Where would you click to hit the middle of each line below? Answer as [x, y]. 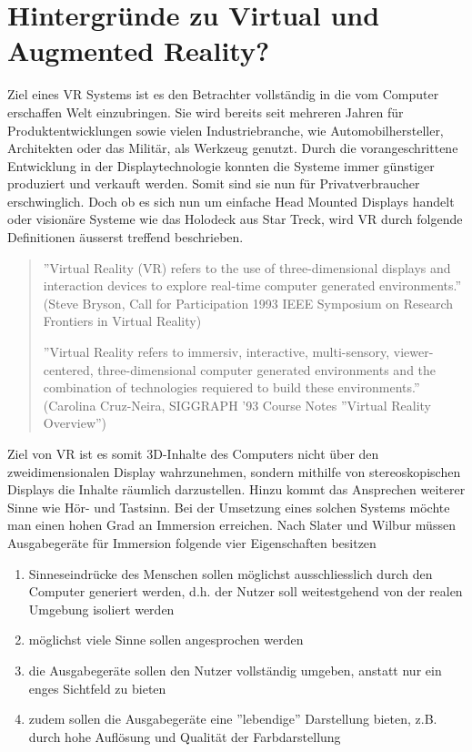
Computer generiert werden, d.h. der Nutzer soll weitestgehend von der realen [246, 591]
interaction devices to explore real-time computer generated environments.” [252, 285]
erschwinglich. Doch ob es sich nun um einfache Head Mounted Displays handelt [231, 201]
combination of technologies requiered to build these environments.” [231, 387]
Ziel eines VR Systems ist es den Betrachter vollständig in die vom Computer [223, 94]
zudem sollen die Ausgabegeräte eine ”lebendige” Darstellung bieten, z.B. [233, 719]
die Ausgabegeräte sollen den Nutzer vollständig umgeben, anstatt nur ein [235, 670]
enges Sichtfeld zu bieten [97, 688]
